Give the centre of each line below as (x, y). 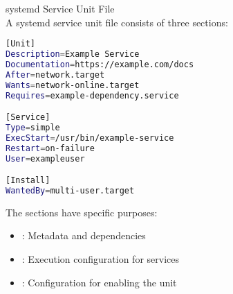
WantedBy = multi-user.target (70, 191)
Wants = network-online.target (73, 85)
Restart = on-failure (50, 148)
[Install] (28, 181)
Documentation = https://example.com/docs (100, 64)
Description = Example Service (73, 54)
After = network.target (55, 75)
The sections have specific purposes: (82, 212)
